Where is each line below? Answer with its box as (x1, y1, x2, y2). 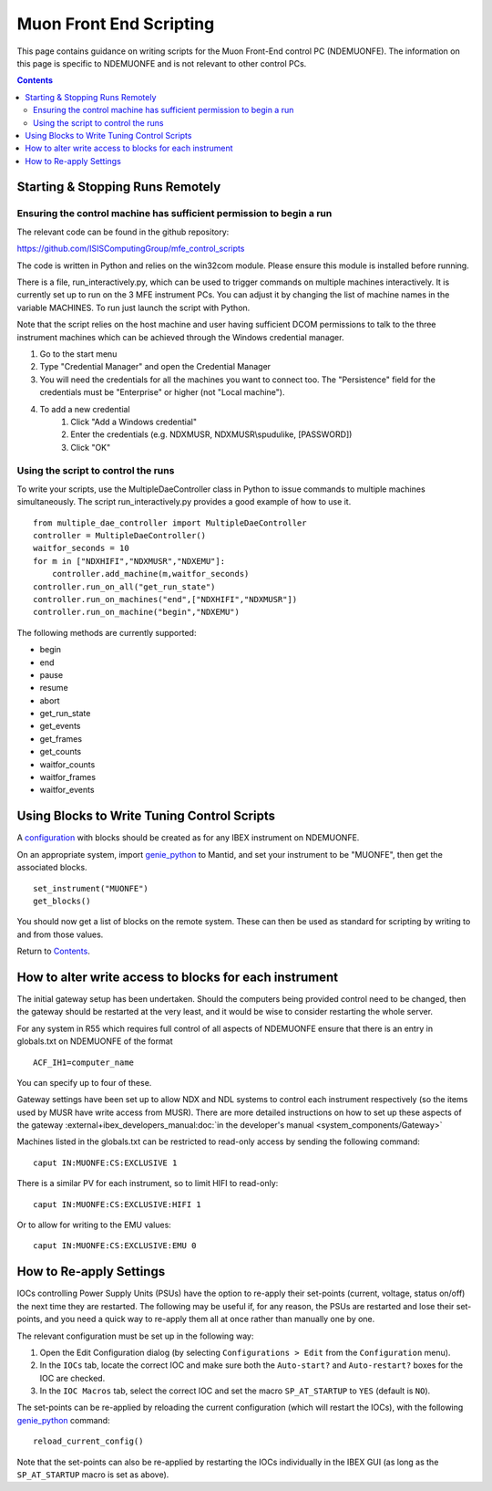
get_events (39, 721, 81, 732)
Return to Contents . (16, 945, 90, 957)
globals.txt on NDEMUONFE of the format (16, 1036, 173, 1047)
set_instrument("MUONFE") (33, 883, 149, 893)
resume (39, 683, 68, 693)
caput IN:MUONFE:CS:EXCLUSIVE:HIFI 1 (33, 1199, 202, 1209)
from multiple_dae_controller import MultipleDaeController (33, 517, 307, 528)
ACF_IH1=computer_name (33, 1057, 135, 1068)
